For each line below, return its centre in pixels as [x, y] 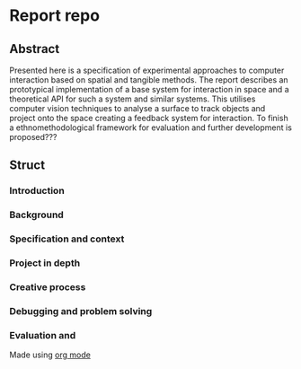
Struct [27, 166]
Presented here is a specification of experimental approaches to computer [147, 70]
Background [37, 215]
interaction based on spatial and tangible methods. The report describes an [149, 80]
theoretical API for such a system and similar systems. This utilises [133, 99]
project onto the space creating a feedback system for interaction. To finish [149, 118]
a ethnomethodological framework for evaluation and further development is [150, 127]
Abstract [35, 49]
